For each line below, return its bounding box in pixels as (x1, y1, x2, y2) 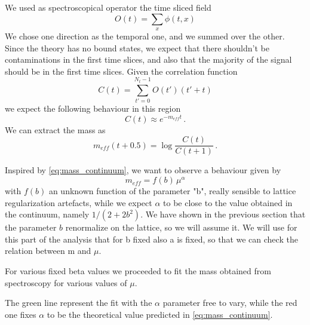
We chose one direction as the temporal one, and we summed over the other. (5, 29, 285, 42)
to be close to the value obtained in (163, 196, 293, 209)
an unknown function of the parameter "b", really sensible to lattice (48, 185, 296, 197)
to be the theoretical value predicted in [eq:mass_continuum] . (47, 308, 273, 320)
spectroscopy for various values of (5, 276, 127, 289)
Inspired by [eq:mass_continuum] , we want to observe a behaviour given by (5, 164, 281, 176)
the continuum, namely (5, 208, 90, 220)
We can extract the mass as (5, 123, 106, 136)
